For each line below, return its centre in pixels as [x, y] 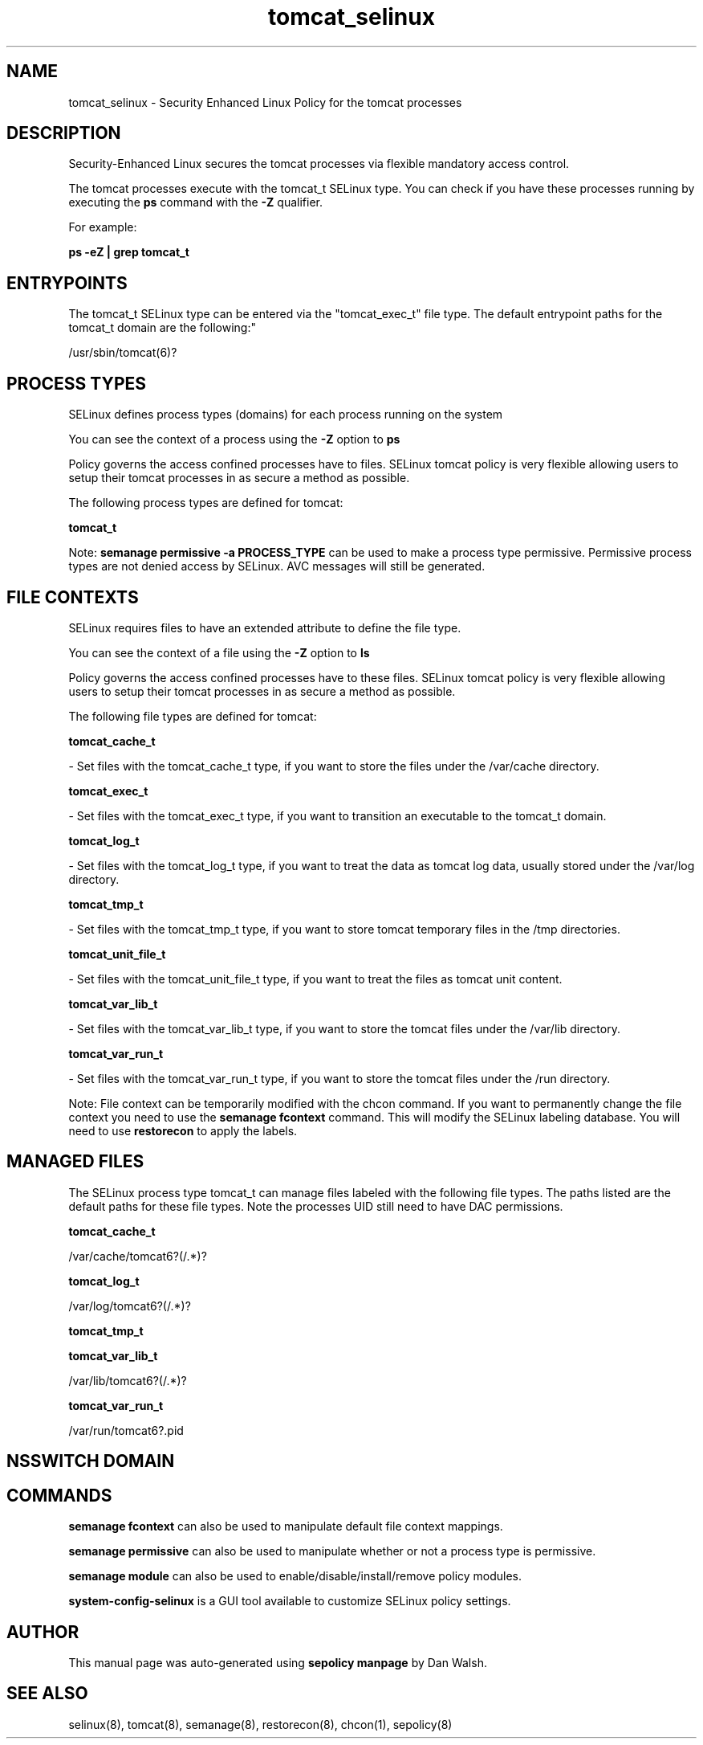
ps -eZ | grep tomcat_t [129, 252]
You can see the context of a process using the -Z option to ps [234, 439]
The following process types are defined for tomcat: [206, 503]
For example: [103, 227]
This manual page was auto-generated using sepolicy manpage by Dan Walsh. [278, 1662]
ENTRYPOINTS [67, 283]
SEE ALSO [47, 1694]
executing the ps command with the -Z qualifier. [195, 202]
